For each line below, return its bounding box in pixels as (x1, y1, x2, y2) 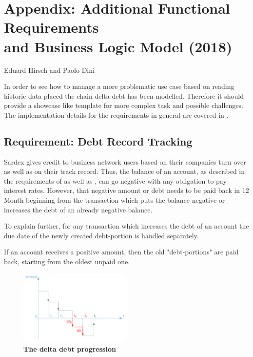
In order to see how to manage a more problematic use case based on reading (4, 81, 234, 91)
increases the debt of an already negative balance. (4, 204, 153, 214)
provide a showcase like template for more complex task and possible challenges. (4, 100, 243, 110)
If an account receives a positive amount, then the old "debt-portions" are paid (4, 247, 239, 257)
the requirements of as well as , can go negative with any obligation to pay (4, 175, 227, 186)
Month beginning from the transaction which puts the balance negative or (4, 195, 225, 205)
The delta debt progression (23, 344, 116, 354)
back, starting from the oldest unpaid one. (4, 256, 130, 267)
